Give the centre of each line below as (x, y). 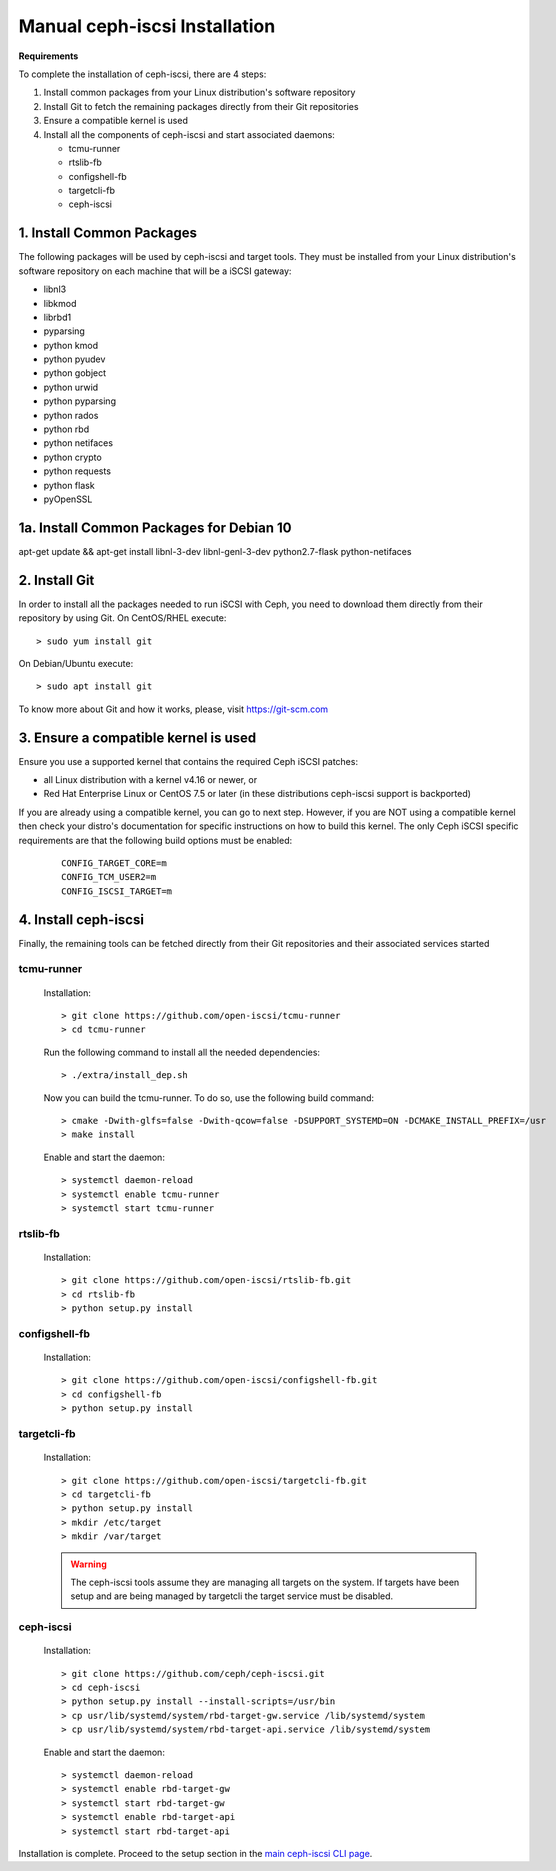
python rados (71, 415)
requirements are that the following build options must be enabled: (155, 840)
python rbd (66, 429)
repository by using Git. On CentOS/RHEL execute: (122, 618)
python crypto (72, 457)
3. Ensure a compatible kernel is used (137, 737)
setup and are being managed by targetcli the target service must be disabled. (232, 1596)
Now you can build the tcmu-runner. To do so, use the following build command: (209, 1097)
